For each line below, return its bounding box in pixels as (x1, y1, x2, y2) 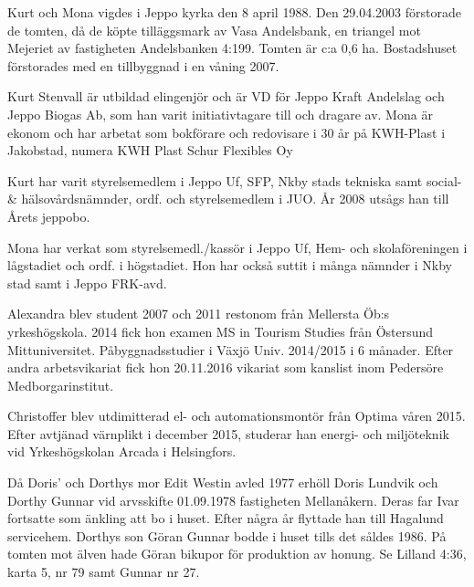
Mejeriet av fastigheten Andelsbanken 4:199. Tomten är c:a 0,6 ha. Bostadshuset (7, 38, 458, 58)
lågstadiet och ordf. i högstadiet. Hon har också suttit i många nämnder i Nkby (7, 256, 452, 275)
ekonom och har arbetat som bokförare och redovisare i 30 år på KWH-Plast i (7, 122, 446, 142)
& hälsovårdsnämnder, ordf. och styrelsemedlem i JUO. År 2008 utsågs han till (7, 189, 449, 208)
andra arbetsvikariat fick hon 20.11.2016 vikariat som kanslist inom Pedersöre (7, 358, 444, 377)
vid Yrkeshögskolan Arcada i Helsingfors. (7, 442, 237, 461)
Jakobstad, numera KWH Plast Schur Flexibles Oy (7, 141, 293, 160)
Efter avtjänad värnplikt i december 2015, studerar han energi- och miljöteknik (7, 424, 449, 443)
